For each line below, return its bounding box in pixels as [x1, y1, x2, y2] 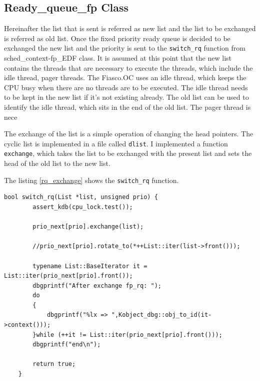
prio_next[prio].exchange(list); [32, 223, 144, 231]
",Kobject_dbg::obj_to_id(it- [111, 311, 212, 319]
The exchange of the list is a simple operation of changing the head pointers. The [4, 128, 253, 139]
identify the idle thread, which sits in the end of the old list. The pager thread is [4, 102, 251, 112]
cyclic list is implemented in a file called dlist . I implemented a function [4, 138, 228, 148]
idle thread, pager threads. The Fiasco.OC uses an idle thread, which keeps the [4, 72, 246, 83]
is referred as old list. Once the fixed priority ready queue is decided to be [4, 33, 230, 43]
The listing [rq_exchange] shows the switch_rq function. [4, 174, 179, 185]
